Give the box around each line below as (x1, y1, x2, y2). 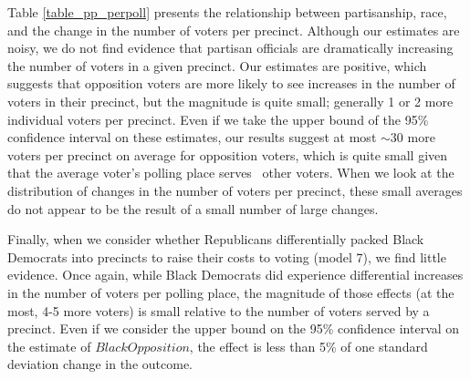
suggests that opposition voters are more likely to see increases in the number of (7, 74, 455, 93)
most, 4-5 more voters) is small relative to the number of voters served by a (7, 301, 430, 320)
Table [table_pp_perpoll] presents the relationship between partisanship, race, (7, 3, 447, 21)
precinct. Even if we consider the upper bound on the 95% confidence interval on (7, 319, 460, 338)
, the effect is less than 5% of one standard (189, 336, 428, 355)
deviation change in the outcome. (7, 354, 193, 374)
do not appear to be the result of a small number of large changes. (7, 199, 379, 218)
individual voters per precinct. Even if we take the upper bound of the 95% (7, 109, 429, 128)
